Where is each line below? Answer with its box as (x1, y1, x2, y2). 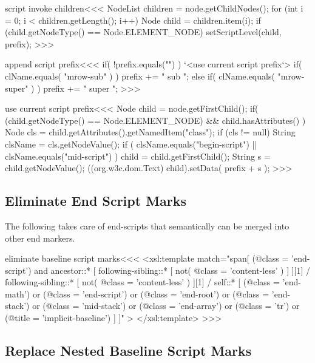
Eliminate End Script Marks (5, 191, 187, 210)
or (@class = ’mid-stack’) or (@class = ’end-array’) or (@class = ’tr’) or (32, 299, 300, 312)
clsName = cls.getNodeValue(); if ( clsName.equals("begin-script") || (5, 137, 257, 150)
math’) (5, 287, 30, 300)
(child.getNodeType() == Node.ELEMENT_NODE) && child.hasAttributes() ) (5, 114, 306, 126)
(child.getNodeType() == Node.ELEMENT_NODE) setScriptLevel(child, (5, 25, 282, 38)
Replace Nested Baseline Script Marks (5, 341, 252, 360)
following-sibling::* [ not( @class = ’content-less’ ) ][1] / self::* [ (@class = (5, 276, 280, 288)
